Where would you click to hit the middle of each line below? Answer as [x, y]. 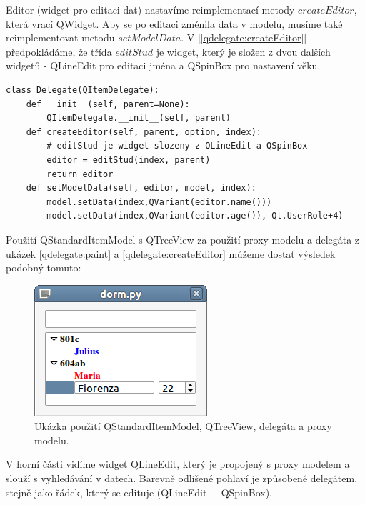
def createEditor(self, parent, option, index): [144, 132]
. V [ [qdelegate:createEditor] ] [244, 37]
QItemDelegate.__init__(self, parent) [139, 118]
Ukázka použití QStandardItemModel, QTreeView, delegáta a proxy [183, 426]
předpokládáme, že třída [59, 51]
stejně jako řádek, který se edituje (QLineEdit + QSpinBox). [139, 492]
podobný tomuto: [44, 267]
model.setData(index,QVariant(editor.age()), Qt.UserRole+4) [195, 216]
